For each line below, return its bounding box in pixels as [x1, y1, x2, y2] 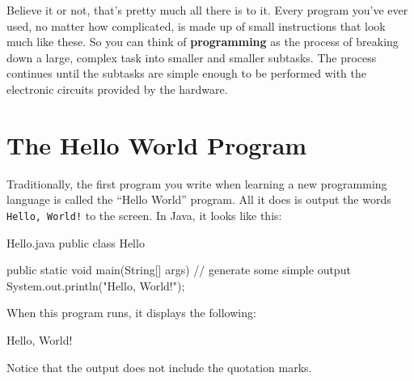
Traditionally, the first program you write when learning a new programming [6, 175, 387, 192]
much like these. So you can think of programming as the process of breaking [6, 33, 399, 50]
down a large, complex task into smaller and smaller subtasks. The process [6, 49, 377, 66]
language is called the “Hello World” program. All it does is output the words [6, 191, 391, 208]
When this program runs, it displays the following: [6, 304, 256, 321]
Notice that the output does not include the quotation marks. [6, 358, 312, 375]
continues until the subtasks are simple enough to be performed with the [6, 65, 367, 82]
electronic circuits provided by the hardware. [6, 80, 228, 97]
